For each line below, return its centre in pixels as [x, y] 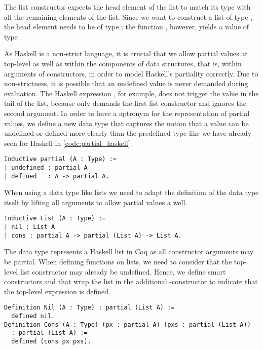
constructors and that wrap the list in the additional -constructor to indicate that [131, 281]
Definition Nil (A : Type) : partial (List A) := [89, 308]
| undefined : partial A [46, 167]
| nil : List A [30, 227]
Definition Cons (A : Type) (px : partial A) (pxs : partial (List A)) [127, 324]
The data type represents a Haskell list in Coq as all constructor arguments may [129, 251]
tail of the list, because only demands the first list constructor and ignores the [125, 103]
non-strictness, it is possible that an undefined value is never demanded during [126, 83]
